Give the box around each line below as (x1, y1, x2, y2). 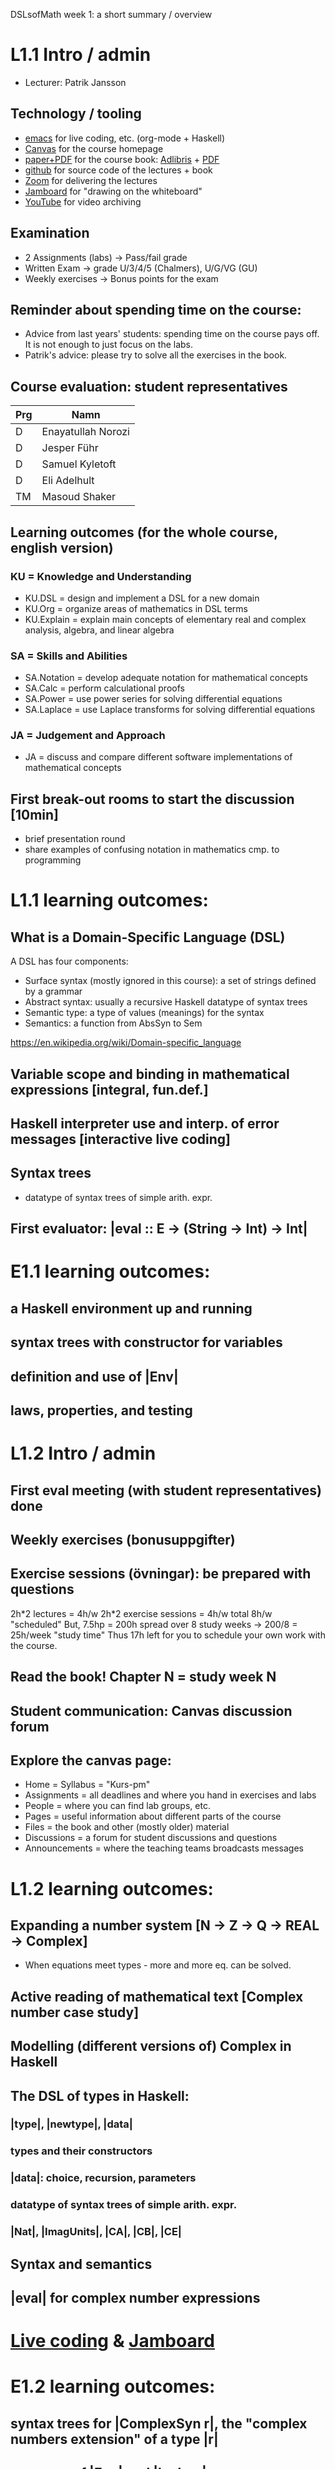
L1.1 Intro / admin (10, 44, 152, 66)
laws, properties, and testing (10, 1402, 193, 1419)
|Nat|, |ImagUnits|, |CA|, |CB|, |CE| (10, 2225, 182, 2239)
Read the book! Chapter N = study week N (10, 1669, 277, 1686)
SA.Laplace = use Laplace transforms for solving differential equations (24, 704, 316, 716)
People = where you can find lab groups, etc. (24, 1800, 211, 1812)
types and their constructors (10, 2144, 153, 2158)
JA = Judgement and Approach (10, 729, 166, 743)
